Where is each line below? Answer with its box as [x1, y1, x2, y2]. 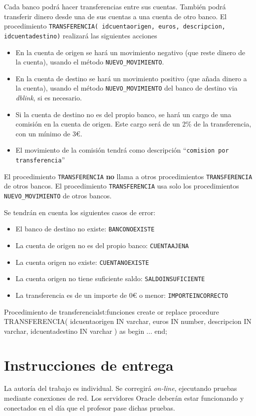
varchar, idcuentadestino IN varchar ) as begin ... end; [4, 325, 167, 336]
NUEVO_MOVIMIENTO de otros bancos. [4, 191, 112, 200]
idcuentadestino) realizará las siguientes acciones [4, 30, 157, 40]
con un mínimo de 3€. [15, 128, 82, 138]
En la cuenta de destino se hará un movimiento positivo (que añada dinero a [15, 73, 247, 83]
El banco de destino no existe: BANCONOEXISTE [15, 224, 155, 234]
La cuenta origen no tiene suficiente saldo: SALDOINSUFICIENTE [15, 273, 205, 284]
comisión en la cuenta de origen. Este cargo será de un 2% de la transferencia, [15, 119, 252, 129]
